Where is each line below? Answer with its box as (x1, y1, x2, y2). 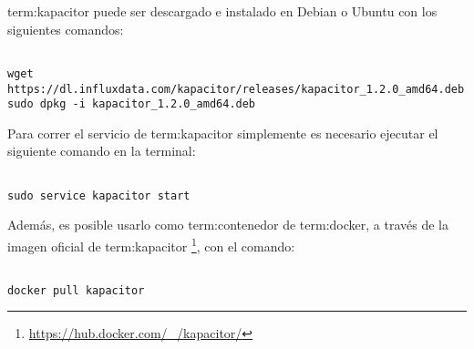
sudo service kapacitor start (7, 189, 191, 202)
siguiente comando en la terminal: (7, 141, 196, 160)
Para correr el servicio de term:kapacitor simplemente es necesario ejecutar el (7, 123, 438, 142)
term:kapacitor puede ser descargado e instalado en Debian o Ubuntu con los (7, 2, 438, 20)
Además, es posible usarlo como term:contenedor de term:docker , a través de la (7, 215, 448, 234)
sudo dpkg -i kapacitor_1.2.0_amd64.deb (7, 98, 256, 111)
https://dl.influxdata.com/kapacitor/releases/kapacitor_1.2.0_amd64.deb (7, 82, 465, 96)
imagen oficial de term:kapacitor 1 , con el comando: (7, 233, 295, 255)
